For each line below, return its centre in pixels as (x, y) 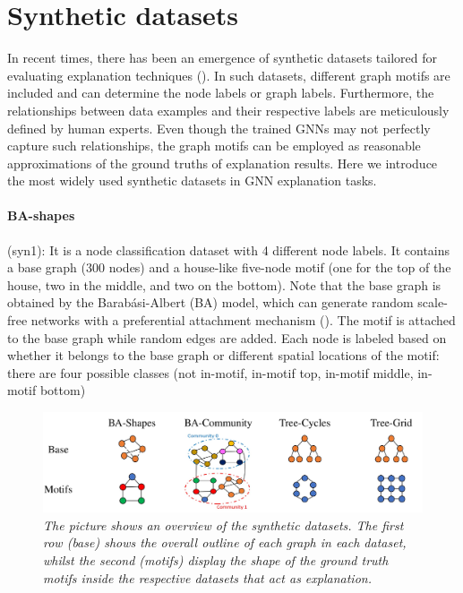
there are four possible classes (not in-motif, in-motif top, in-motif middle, (210, 372)
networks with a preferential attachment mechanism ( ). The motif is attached (243, 320)
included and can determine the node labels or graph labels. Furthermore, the (221, 93)
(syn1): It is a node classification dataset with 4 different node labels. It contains (229, 249)
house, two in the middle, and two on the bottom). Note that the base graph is (224, 284)
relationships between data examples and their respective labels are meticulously (228, 110)
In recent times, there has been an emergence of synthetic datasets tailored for (223, 58)
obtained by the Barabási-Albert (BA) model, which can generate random (210, 302)
